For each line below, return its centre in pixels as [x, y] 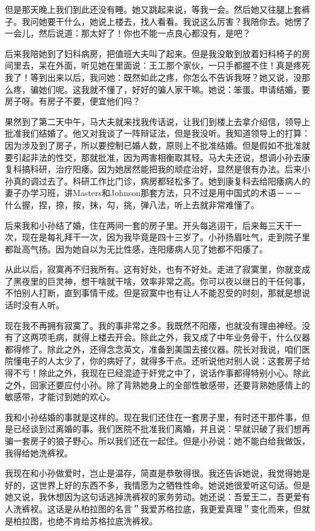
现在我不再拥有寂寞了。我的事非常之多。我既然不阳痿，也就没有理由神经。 [153, 325]
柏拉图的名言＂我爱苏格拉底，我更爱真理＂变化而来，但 [191, 508]
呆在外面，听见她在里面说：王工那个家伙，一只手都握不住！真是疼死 [174, 65]
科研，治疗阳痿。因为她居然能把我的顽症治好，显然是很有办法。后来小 [170, 169]
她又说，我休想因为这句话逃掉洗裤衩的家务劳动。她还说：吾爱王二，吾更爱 [153, 497]
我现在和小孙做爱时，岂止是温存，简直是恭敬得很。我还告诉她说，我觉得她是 [157, 473]
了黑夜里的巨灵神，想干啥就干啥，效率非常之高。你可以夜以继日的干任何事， [157, 281]
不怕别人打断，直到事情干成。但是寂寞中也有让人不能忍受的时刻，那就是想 [153, 293]
